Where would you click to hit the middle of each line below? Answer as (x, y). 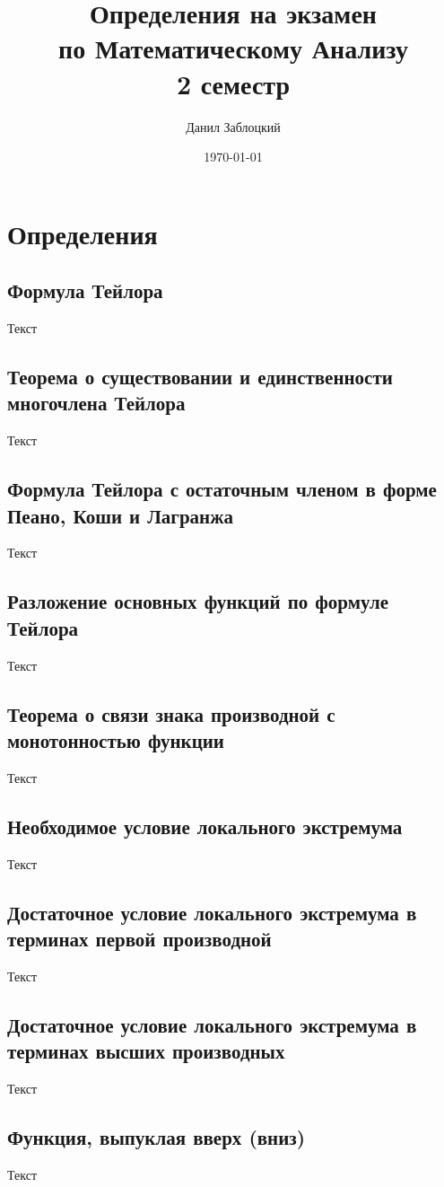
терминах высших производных (146, 1051)
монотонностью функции (116, 740)
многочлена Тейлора (96, 403)
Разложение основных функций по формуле (198, 601)
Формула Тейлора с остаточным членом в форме (222, 489)
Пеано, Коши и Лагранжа (120, 515)
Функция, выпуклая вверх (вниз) (157, 1136)
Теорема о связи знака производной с (171, 713)
